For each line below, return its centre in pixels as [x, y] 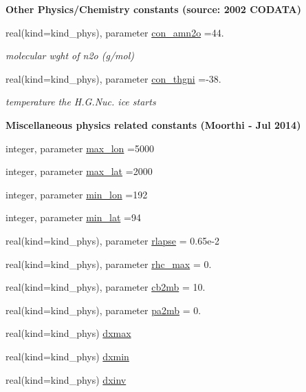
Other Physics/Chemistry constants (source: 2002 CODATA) [153, 9]
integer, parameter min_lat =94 [73, 217]
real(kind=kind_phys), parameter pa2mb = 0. [103, 310]
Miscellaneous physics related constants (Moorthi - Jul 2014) [153, 124]
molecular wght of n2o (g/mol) [70, 55]
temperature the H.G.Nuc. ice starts [81, 102]
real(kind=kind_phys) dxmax [68, 333]
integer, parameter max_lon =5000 [80, 148]
